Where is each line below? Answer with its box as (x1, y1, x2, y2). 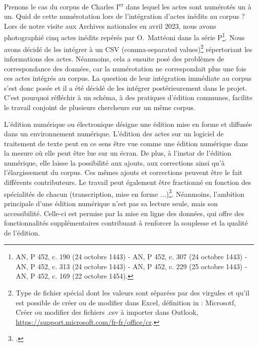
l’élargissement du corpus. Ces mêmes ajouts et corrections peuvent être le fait (4, 167, 243, 177)
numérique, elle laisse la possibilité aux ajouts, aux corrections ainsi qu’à (4, 157, 225, 168)
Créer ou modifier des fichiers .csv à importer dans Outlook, (15, 307, 198, 317)
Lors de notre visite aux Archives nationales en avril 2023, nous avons (4, 20, 216, 31)
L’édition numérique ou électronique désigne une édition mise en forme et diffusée (4, 118, 252, 129)
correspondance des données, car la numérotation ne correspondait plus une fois (4, 63, 247, 73)
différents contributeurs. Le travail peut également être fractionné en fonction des (4, 177, 252, 187)
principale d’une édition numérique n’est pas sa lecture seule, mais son (4, 198, 218, 208)
